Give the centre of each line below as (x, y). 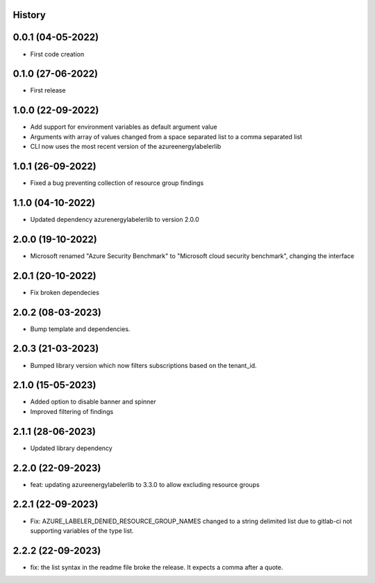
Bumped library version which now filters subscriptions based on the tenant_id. (143, 365)
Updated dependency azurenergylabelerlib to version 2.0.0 (115, 219)
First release (48, 90)
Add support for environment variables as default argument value (124, 127)
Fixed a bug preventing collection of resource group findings (117, 183)
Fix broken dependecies (65, 292)
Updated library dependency (71, 448)
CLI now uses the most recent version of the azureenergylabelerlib (126, 147)
